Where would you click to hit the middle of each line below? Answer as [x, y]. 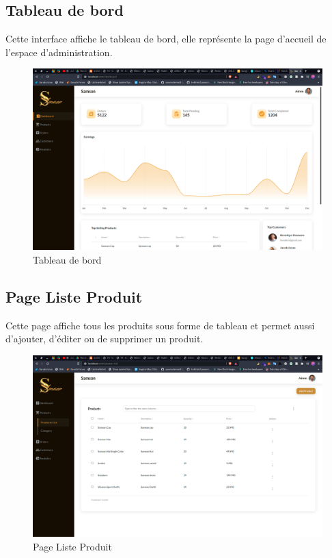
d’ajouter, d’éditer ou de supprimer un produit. [105, 339]
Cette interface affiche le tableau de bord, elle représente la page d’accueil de [166, 39]
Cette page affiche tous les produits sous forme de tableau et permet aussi [160, 325]
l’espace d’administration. [59, 52]
